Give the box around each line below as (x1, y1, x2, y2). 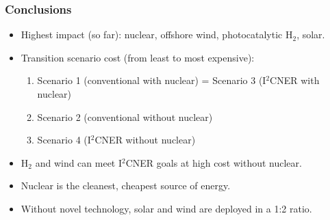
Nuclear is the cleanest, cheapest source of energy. (21, 178, 231, 193)
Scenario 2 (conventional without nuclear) (37, 109, 213, 124)
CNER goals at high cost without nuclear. (125, 155, 302, 169)
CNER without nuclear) (94, 133, 196, 147)
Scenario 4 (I (37, 133, 91, 147)
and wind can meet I (35, 155, 123, 169)
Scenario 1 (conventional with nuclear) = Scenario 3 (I (37, 73, 266, 87)
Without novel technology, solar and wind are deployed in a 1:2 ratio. (21, 201, 312, 215)
